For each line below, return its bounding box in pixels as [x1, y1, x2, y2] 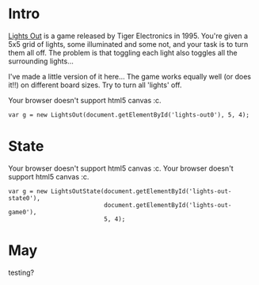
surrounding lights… [8, 56, 74, 66]
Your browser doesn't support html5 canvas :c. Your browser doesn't [8, 164, 234, 173]
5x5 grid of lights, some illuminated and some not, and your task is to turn [8, 39, 249, 48]
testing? [8, 268, 34, 277]
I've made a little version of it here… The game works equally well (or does [8, 71, 252, 81]
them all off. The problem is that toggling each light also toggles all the [8, 48, 238, 57]
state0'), [8, 194, 41, 202]
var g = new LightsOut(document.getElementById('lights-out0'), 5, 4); [8, 110, 249, 119]
